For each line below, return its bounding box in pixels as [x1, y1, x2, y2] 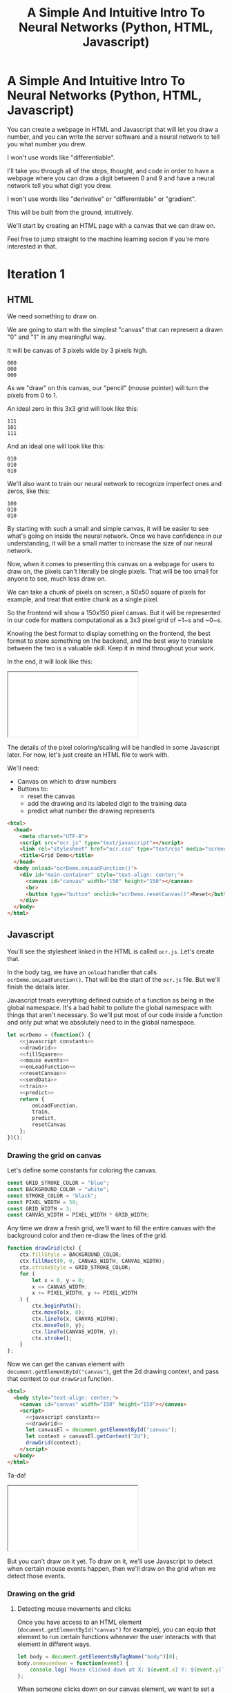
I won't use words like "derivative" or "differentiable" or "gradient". [7, 195, 197, 203]
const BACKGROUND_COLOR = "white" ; [7, 1186, 110, 1192]
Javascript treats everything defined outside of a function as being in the [7, 996, 215, 1004]
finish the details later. [7, 983, 70, 991]
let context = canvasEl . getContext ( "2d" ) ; [25, 1433, 150, 1440]
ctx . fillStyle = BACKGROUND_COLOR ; [19, 1251, 122, 1258]
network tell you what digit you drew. [7, 181, 113, 189]
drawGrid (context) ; [25, 1440, 81, 1447]
